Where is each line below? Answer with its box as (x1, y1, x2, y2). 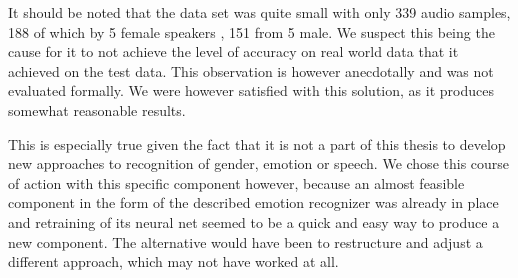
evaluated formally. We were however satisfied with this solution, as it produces (8, 80, 494, 101)
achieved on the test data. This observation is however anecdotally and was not (8, 60, 494, 81)
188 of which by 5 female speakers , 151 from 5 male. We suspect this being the (8, 21, 495, 42)
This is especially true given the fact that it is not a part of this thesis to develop (8, 133, 506, 154)
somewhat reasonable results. (8, 99, 186, 120)
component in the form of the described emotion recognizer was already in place (8, 192, 499, 213)
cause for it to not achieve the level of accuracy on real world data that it (8, 41, 459, 62)
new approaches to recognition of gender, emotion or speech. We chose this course (8, 153, 510, 174)
